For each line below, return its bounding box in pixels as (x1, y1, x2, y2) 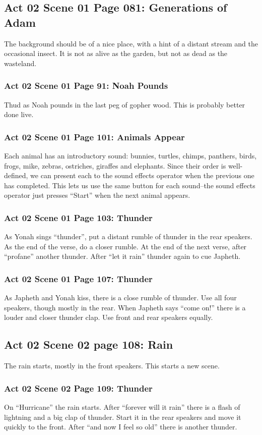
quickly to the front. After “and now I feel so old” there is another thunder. (4, 421, 237, 432)
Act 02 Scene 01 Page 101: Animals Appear (4, 130, 185, 143)
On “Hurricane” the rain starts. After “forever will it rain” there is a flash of (4, 401, 240, 412)
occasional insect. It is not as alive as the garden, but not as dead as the (4, 48, 228, 59)
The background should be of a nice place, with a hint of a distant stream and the (4, 38, 258, 48)
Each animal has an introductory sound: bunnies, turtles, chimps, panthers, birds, (4, 150, 257, 160)
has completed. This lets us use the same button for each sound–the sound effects (4, 180, 255, 190)
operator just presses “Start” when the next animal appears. (4, 190, 190, 200)
